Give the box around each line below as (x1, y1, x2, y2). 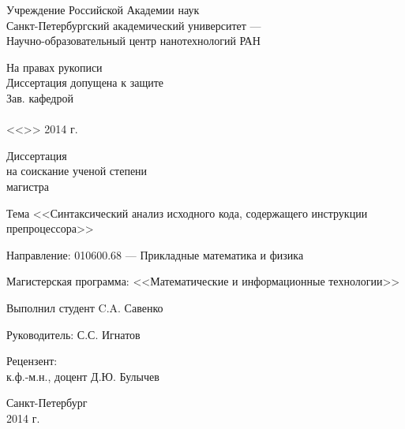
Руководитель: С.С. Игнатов (6, 326, 141, 342)
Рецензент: (6, 353, 58, 369)
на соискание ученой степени (6, 162, 148, 179)
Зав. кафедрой (6, 89, 73, 106)
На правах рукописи (6, 58, 103, 75)
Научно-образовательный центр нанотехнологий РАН (6, 32, 261, 49)
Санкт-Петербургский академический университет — (6, 17, 261, 33)
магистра (6, 177, 49, 194)
